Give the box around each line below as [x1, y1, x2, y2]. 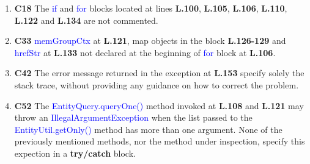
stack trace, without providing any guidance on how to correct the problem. [14, 78, 299, 91]
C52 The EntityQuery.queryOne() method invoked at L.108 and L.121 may [14, 99, 304, 112]
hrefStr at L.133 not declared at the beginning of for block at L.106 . [14, 46, 276, 59]
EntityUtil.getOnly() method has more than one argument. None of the [14, 123, 282, 135]
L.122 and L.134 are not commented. [14, 13, 158, 26]
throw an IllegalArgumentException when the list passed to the [14, 111, 253, 124]
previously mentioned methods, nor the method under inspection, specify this [14, 135, 305, 148]
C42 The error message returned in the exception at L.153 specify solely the [14, 66, 304, 79]
